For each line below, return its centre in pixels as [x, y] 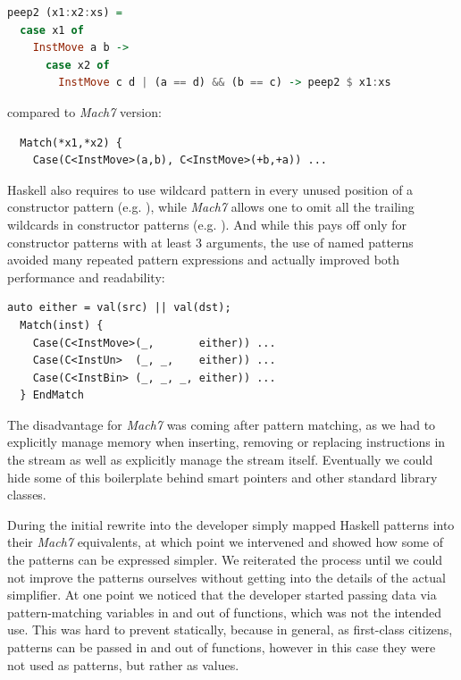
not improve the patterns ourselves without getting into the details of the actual [226, 577]
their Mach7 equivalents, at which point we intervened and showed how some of [225, 542]
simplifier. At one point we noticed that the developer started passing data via [222, 595]
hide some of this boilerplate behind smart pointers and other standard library [222, 477]
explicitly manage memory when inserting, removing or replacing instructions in [226, 442]
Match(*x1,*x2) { [71, 143]
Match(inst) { [62, 325]
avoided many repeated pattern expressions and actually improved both [204, 260]
